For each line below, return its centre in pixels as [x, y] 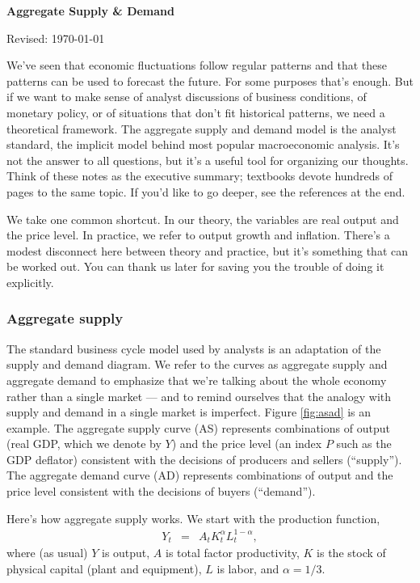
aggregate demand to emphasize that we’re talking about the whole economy [197, 380]
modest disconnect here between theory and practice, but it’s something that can [208, 250]
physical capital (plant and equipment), [104, 568]
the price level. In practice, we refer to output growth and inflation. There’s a [198, 235]
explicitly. [30, 282]
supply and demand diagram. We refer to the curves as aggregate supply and [197, 364]
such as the [364, 444]
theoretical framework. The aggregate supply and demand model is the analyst [202, 128]
